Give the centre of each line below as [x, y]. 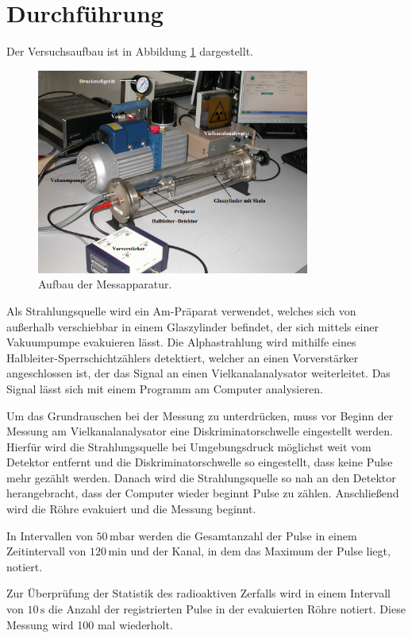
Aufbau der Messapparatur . [105, 284]
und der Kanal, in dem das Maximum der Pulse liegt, [260, 551]
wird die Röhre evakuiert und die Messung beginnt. [131, 509]
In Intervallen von [50, 535]
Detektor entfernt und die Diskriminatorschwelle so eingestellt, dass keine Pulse [200, 462]
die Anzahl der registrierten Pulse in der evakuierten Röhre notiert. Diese [227, 609]
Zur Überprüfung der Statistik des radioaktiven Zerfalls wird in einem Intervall [198, 593]
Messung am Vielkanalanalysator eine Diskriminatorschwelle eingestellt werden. [200, 431]
